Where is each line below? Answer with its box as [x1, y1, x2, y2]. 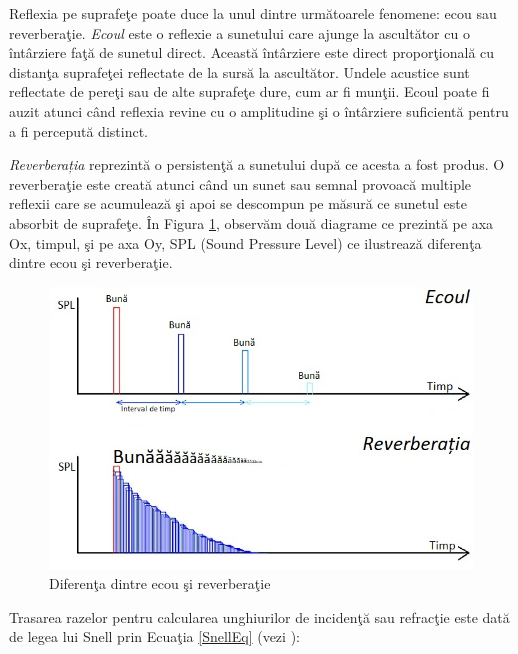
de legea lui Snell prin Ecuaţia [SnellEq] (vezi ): [9, 626, 300, 647]
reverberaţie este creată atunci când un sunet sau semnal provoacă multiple [9, 173, 472, 194]
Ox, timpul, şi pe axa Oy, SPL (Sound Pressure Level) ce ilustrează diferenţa [9, 232, 482, 253]
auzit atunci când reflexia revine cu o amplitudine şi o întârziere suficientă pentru [9, 100, 509, 121]
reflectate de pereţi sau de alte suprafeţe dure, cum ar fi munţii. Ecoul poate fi [9, 81, 490, 102]
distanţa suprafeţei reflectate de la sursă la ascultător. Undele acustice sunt [9, 61, 470, 82]
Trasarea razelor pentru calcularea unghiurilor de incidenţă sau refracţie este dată [9, 606, 510, 627]
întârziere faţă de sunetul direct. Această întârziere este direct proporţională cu [9, 42, 495, 63]
